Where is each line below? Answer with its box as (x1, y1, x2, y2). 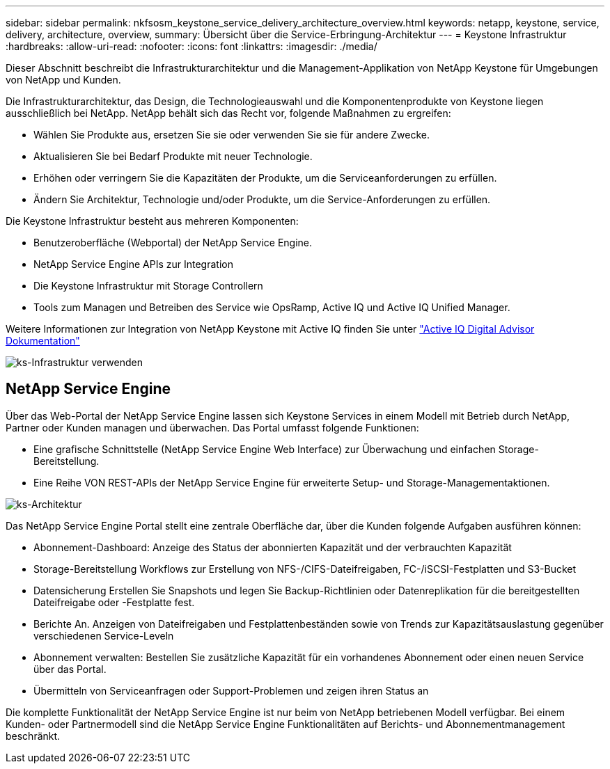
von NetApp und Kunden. (6, 74, 121, 86)
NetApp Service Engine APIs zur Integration (33, 258, 233, 270)
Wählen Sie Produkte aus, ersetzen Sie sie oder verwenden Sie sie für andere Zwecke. (33, 129, 430, 141)
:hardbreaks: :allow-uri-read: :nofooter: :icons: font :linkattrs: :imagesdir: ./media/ (6, 40, 377, 52)
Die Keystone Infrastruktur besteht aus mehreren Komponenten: (6, 215, 299, 227)
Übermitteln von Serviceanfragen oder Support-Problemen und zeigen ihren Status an (33, 684, 429, 697)
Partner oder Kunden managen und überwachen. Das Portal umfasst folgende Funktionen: (6, 421, 419, 434)
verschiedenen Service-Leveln (33, 629, 174, 642)
